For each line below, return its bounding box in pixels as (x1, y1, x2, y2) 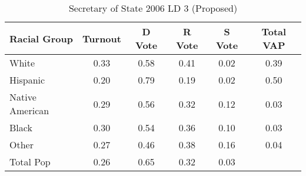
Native (9, 90, 36, 104)
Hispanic (9, 73, 45, 87)
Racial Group (9, 31, 73, 45)
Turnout (82, 31, 121, 45)
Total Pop (9, 155, 51, 168)
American (9, 104, 49, 117)
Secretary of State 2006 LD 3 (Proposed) (68, 1, 238, 15)
